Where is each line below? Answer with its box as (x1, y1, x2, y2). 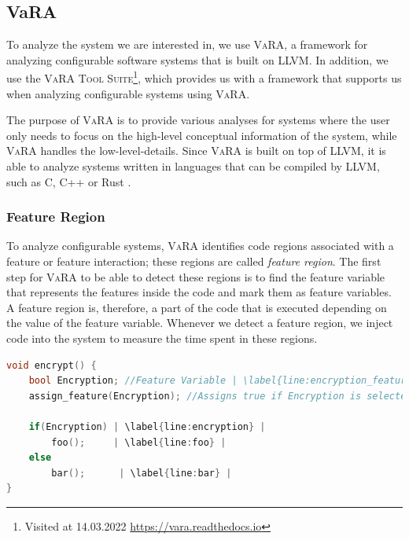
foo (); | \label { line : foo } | (51, 436, 227, 448)
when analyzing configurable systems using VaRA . (6, 85, 250, 101)
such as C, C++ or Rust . (6, 173, 131, 189)
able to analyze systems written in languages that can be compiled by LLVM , (6, 158, 380, 174)
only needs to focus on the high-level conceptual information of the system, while (6, 127, 397, 143)
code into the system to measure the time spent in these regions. (6, 329, 318, 346)
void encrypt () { (6, 359, 97, 371)
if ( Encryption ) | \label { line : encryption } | (28, 421, 266, 432)
